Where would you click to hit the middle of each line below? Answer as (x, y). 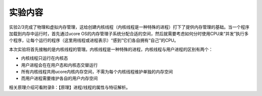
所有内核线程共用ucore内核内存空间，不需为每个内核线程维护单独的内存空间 (97, 71)
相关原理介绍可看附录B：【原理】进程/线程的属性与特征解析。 (70, 87)
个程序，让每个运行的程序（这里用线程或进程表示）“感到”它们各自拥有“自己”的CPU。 (94, 41)
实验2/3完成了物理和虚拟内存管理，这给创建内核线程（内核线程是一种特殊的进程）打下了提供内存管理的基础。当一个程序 (129, 27)
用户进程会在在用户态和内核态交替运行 (59, 65)
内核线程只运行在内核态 (44, 58)
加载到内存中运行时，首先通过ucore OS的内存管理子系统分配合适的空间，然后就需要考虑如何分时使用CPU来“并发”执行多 (129, 33)
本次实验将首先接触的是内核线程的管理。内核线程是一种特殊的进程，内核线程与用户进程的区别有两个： (111, 49)
